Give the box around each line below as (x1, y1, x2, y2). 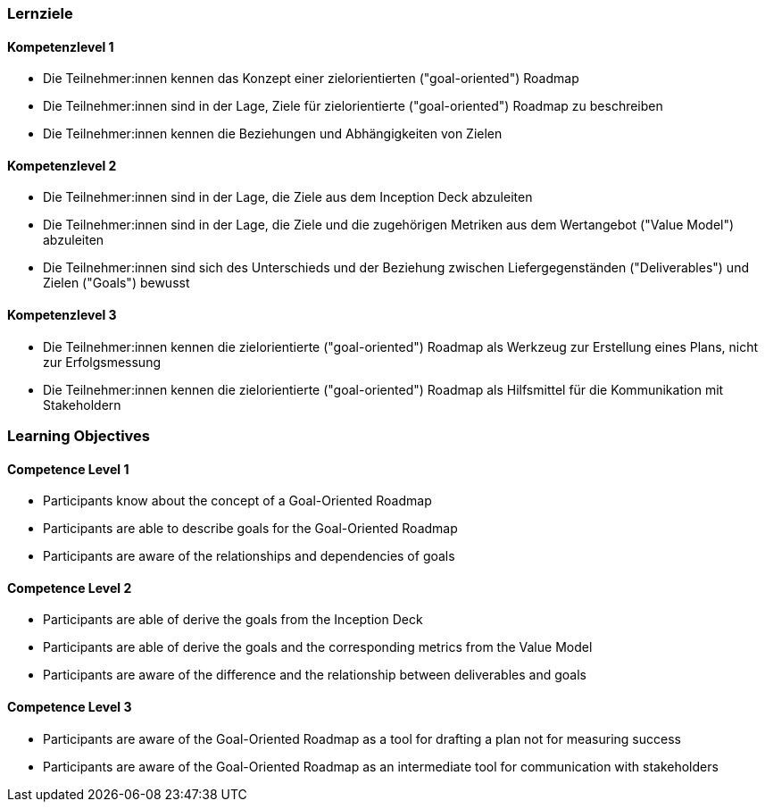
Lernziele (7, 4, 73, 22)
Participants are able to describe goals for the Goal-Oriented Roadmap (43, 521, 458, 537)
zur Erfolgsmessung (43, 354, 161, 370)
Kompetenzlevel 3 (7, 307, 117, 323)
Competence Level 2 (7, 580, 132, 596)
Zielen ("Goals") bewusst (43, 275, 190, 291)
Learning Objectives (7, 427, 151, 446)
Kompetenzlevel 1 (7, 38, 114, 54)
